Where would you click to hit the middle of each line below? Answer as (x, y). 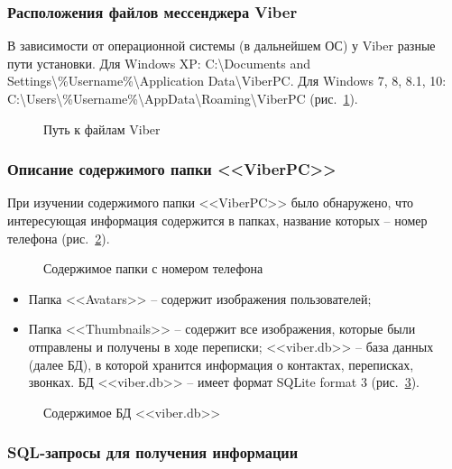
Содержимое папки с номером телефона (153, 268)
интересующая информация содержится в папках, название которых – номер (217, 220)
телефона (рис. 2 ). (59, 238)
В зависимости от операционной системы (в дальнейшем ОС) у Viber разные (221, 46)
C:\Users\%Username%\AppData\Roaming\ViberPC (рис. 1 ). (183, 98)
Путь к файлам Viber (102, 129)
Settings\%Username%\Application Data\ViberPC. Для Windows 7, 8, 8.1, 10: (227, 81)
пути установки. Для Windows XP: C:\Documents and (159, 63)
